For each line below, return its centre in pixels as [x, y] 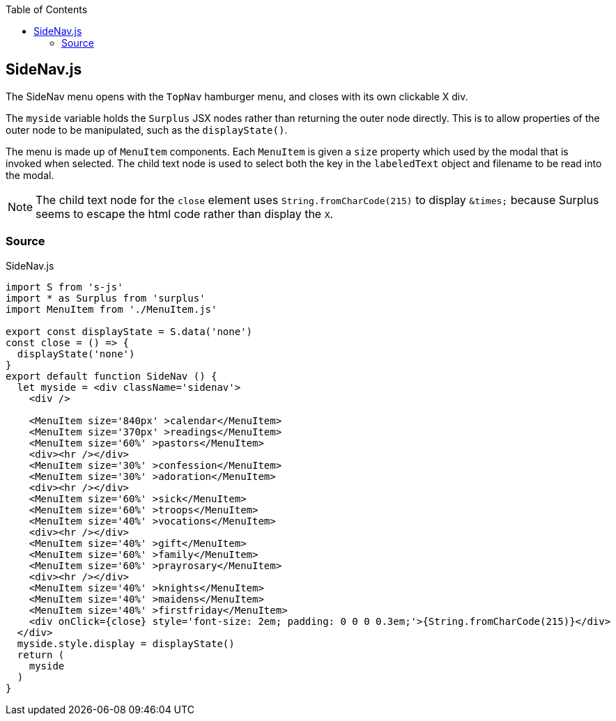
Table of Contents [47, 9]
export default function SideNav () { [111, 376]
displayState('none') [76, 354]
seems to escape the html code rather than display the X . [185, 214]
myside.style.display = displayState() [126, 643]
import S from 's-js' [64, 287]
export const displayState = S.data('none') [129, 331]
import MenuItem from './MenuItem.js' [111, 309]
